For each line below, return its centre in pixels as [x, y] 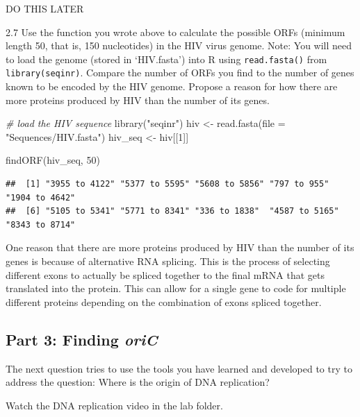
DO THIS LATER [45, 8]
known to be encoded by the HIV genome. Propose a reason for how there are [172, 86]
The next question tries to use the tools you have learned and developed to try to [179, 368]
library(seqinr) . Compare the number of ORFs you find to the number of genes [180, 73]
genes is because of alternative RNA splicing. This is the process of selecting [168, 261]
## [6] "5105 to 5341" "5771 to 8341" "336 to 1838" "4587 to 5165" [172, 211]
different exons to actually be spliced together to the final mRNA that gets [165, 274]
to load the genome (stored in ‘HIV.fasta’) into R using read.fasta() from [166, 59]
